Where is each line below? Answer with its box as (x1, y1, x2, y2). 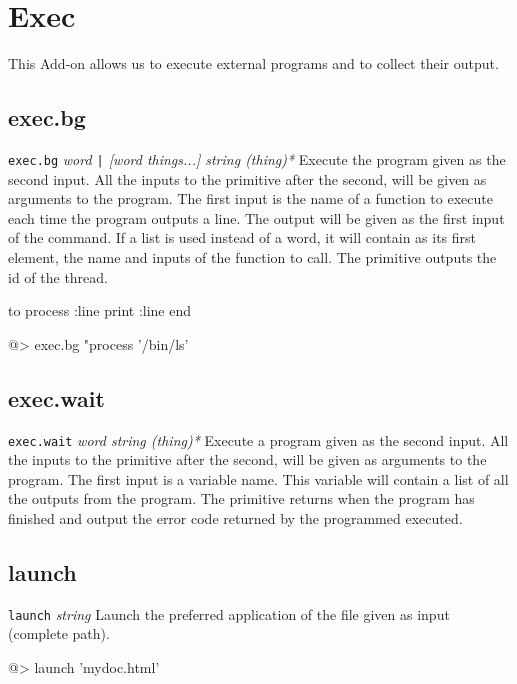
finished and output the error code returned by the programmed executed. (8, 507, 463, 528)
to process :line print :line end (8, 300, 192, 321)
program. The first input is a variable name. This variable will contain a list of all (8, 468, 509, 489)
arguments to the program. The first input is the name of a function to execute (8, 188, 493, 209)
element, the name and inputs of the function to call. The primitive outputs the (8, 246, 497, 267)
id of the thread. (8, 266, 109, 287)
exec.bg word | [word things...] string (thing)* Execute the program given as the (8, 148, 506, 169)
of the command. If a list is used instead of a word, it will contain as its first (8, 227, 477, 248)
